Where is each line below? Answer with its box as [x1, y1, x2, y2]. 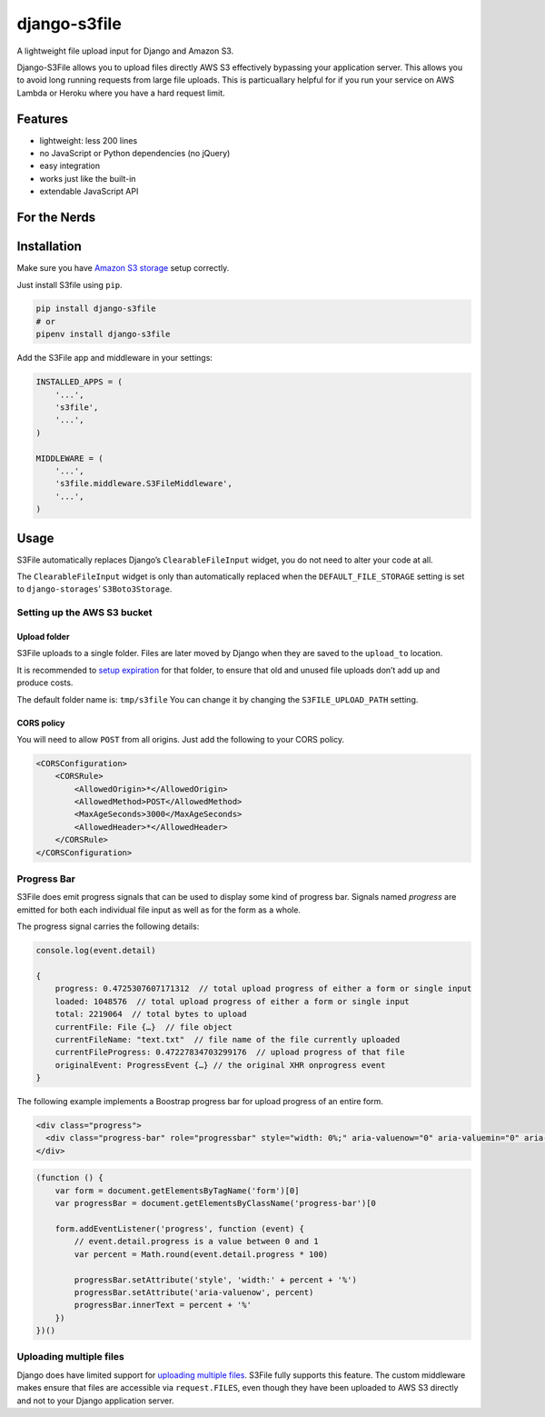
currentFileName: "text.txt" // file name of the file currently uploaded [54, 1034, 401, 1044]
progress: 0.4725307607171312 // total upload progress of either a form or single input [54, 983, 472, 994]
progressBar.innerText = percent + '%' [74, 1300, 252, 1311]
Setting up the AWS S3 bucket [16, 606, 153, 619]
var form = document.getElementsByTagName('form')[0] [54, 1185, 300, 1195]
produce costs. [16, 677, 74, 688]
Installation [16, 239, 82, 254]
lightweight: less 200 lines [39, 135, 138, 145]
